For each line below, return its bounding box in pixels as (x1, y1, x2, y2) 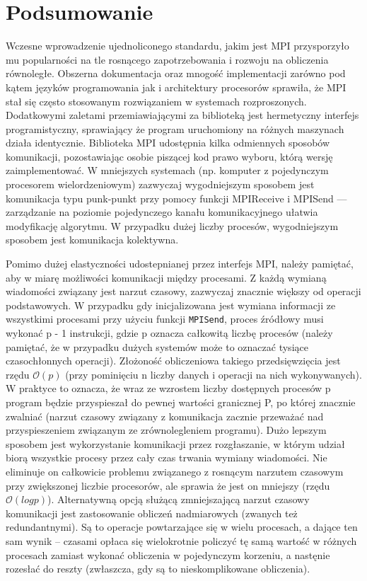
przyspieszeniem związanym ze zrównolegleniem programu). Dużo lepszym (6, 422, 327, 437)
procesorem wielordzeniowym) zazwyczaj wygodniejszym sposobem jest (6, 177, 315, 192)
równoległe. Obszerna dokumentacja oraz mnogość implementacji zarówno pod (6, 66, 346, 81)
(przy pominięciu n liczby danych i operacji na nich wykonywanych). (65, 367, 362, 381)
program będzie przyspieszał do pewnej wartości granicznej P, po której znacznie (6, 395, 356, 410)
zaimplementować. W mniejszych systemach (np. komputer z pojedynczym (6, 163, 329, 178)
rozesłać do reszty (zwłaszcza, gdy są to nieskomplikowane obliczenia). (6, 561, 310, 576)
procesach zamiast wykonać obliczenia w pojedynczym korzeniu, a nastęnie (6, 547, 330, 562)
